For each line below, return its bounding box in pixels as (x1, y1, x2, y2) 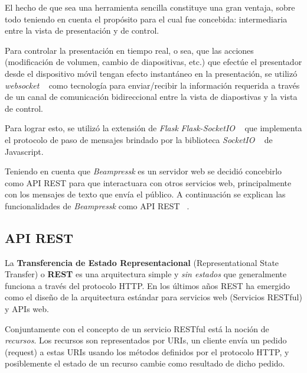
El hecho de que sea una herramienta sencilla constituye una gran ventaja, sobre (5, 1, 295, 13)
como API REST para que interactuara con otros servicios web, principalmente (5, 176, 292, 189)
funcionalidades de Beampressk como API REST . (5, 199, 190, 212)
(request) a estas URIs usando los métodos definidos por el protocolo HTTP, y (5, 345, 289, 358)
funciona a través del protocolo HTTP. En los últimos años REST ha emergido (5, 279, 290, 291)
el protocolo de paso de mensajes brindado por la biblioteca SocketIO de (5, 133, 273, 145)
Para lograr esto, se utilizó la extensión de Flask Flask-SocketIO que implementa (5, 122, 302, 134)
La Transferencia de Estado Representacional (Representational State (5, 256, 279, 268)
